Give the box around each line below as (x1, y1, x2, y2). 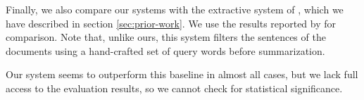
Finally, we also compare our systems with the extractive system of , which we (6, 2, 344, 16)
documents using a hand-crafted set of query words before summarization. (6, 43, 325, 58)
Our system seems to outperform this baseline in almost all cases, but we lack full (6, 67, 358, 82)
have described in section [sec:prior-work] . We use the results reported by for (6, 15, 337, 30)
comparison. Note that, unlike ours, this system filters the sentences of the (6, 30, 326, 44)
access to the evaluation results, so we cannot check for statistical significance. (6, 80, 343, 95)
